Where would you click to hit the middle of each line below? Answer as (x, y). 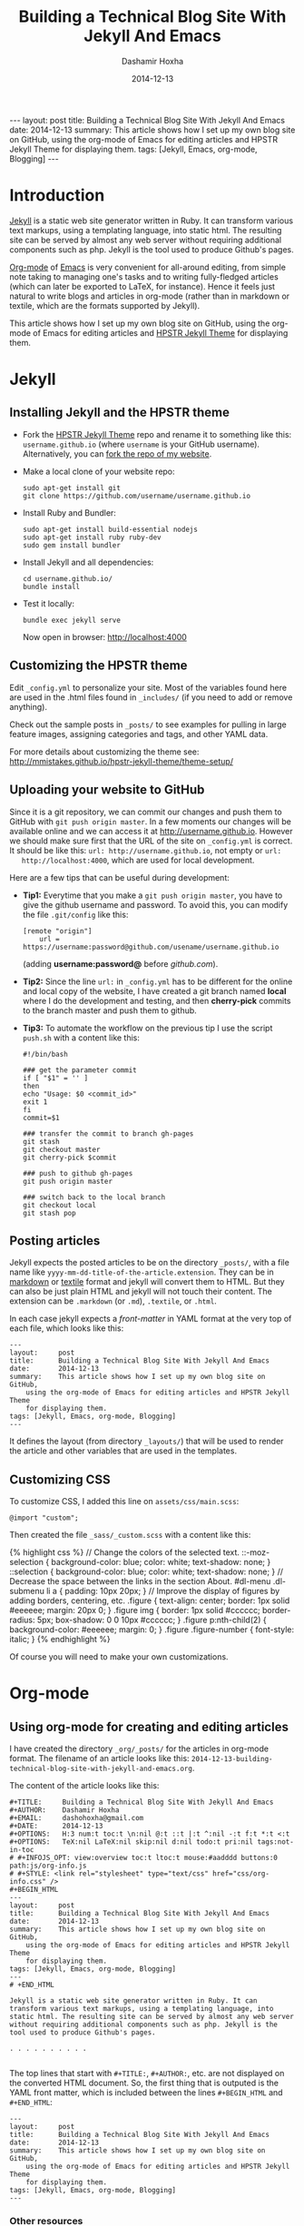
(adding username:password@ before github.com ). (120, 963)
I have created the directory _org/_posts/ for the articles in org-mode (139, 1748)
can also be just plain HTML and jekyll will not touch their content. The (141, 1292)
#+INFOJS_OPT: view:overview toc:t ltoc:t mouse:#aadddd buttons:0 (148, 1858)
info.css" (28, 1882)
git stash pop (49, 1213)
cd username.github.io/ (68, 578)
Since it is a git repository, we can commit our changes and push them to (146, 812)
